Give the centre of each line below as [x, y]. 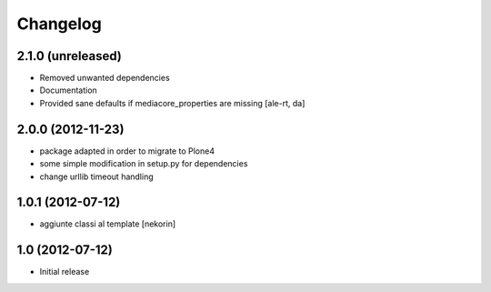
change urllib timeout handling [96, 176]
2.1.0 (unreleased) [69, 56]
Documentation [68, 90]
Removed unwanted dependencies [105, 78]
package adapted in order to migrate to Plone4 [127, 151]
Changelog [59, 24]
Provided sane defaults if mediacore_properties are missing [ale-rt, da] [172, 103]
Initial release [65, 272]
